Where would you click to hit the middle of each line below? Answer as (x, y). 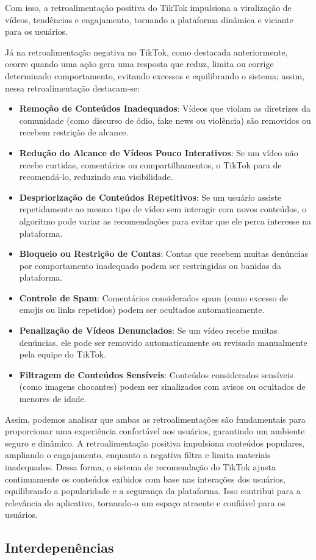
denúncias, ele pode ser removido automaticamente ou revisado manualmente (163, 342)
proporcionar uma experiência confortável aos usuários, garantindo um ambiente (155, 431)
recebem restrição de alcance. (74, 132)
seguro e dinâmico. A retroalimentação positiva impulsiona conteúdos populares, (155, 443)
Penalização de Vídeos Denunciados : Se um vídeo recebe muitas (148, 330)
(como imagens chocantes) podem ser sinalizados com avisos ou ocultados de (162, 386)
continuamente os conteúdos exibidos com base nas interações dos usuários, (145, 479)
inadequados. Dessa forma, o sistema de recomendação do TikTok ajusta (141, 467)
